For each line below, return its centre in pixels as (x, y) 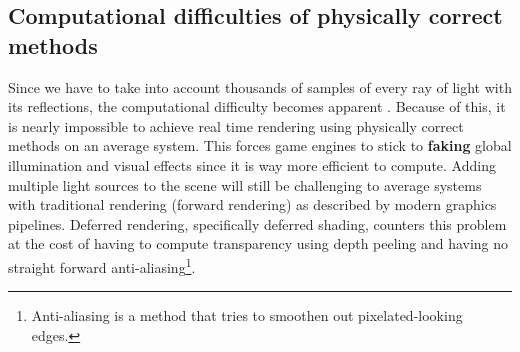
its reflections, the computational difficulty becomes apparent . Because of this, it (257, 106)
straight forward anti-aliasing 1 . (102, 265)
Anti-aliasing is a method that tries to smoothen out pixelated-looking (247, 315)
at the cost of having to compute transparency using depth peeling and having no (258, 243)
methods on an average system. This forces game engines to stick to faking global (260, 145)
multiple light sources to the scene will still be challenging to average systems (245, 184)
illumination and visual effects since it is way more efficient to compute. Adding (252, 164)
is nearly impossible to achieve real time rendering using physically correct (236, 125)
